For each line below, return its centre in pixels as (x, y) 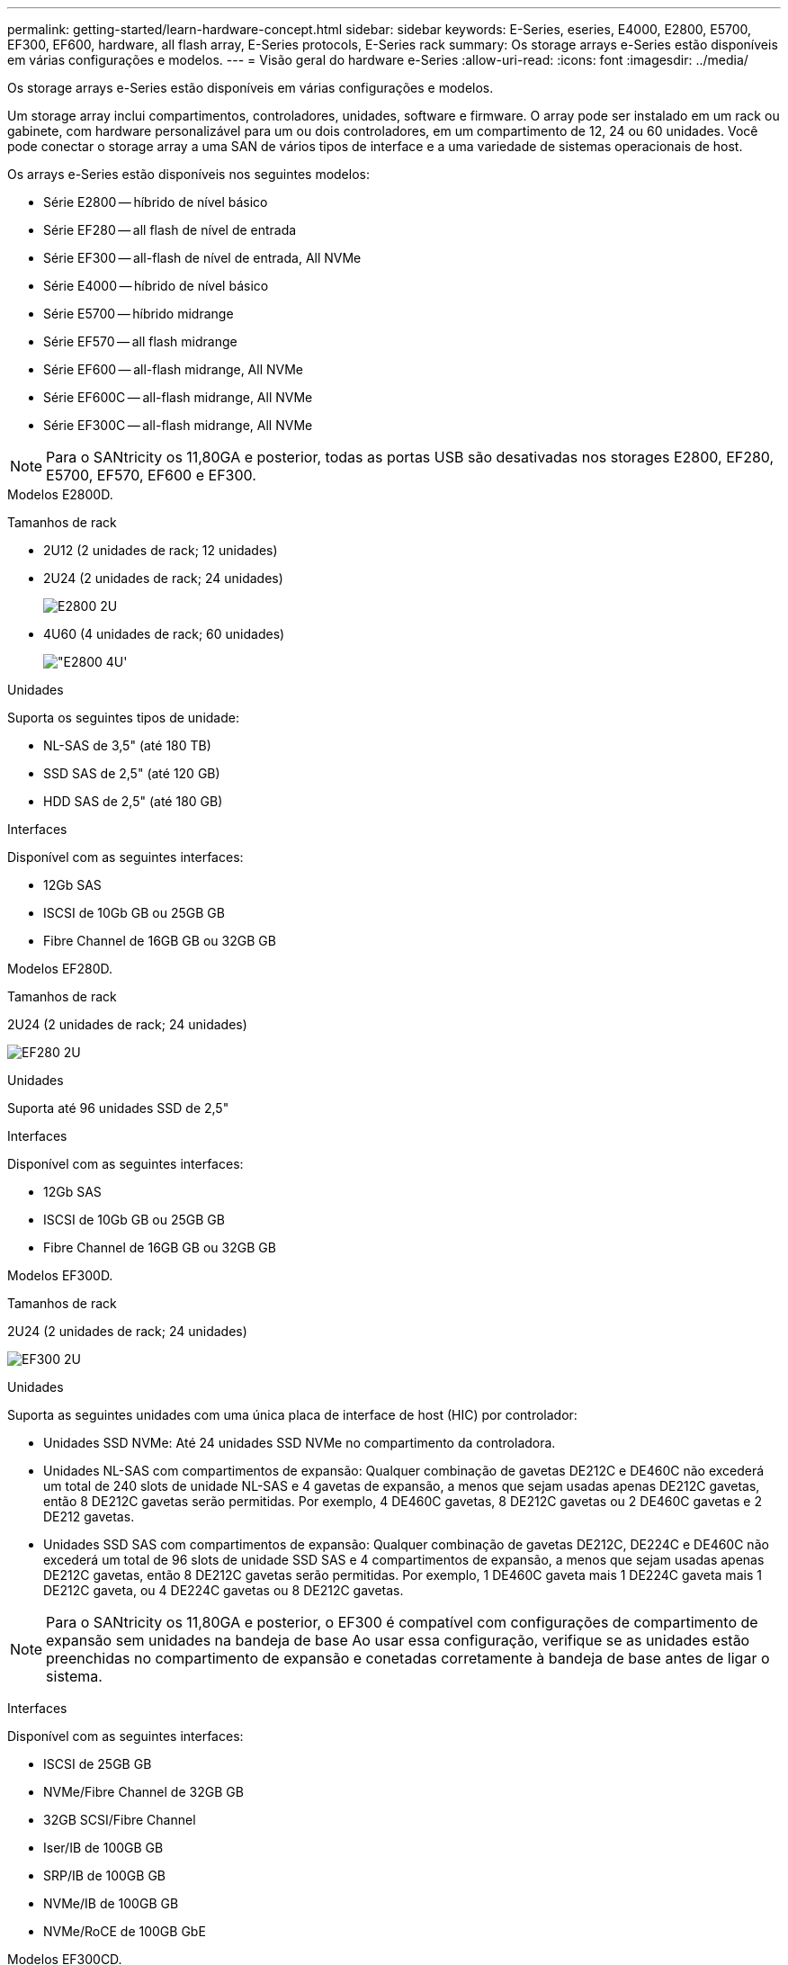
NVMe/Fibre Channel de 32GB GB (143, 1792)
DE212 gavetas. (89, 1516)
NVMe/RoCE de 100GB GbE (125, 1931)
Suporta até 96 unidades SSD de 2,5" (118, 1108)
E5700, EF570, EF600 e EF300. (151, 475)
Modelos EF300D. (60, 1275)
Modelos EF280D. (60, 969)
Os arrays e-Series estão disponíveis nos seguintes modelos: (188, 174)
